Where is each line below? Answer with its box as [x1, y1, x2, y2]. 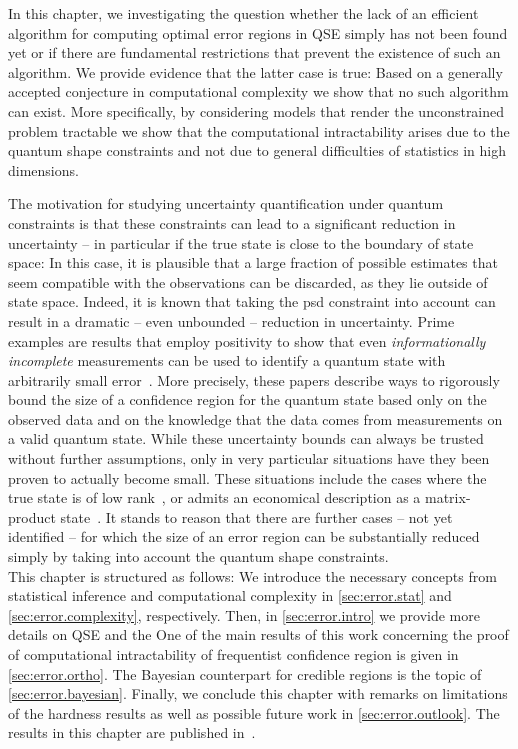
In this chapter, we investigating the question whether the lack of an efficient [8, 3, 479, 23]
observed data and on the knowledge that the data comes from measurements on [8, 408, 503, 429]
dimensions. [8, 159, 79, 180]
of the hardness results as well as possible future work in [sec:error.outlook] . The [8, 702, 500, 723]
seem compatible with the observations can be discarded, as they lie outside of [8, 271, 488, 292]
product [8, 506, 56, 527]
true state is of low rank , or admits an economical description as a [8, 487, 421, 508]
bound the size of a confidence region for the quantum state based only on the [8, 389, 487, 410]
